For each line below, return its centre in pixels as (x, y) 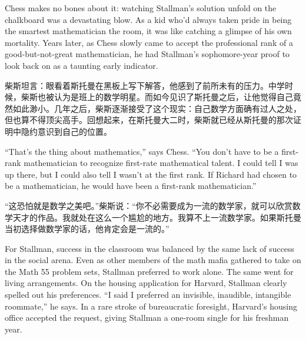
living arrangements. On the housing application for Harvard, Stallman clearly (146, 283)
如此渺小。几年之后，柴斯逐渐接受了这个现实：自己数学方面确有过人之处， (157, 108)
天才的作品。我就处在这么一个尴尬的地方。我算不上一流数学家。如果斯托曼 (157, 217)
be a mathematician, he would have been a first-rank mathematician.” (131, 186)
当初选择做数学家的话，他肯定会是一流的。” (87, 229)
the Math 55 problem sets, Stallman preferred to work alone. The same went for (149, 271)
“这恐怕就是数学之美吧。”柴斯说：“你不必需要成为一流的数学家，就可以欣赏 (149, 205)
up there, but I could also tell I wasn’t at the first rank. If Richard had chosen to (151, 174)
